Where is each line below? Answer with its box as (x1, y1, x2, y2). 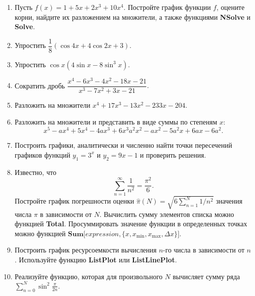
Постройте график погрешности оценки (14, 196, 134, 206)
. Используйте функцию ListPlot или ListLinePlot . (14, 254, 177, 265)
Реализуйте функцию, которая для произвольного (14, 271, 163, 281)
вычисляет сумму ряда (172, 271, 240, 281)
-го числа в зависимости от (163, 245, 245, 255)
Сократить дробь (14, 80, 65, 90)
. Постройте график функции (124, 2, 211, 12)
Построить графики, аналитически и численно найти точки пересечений (14, 140, 232, 150)
